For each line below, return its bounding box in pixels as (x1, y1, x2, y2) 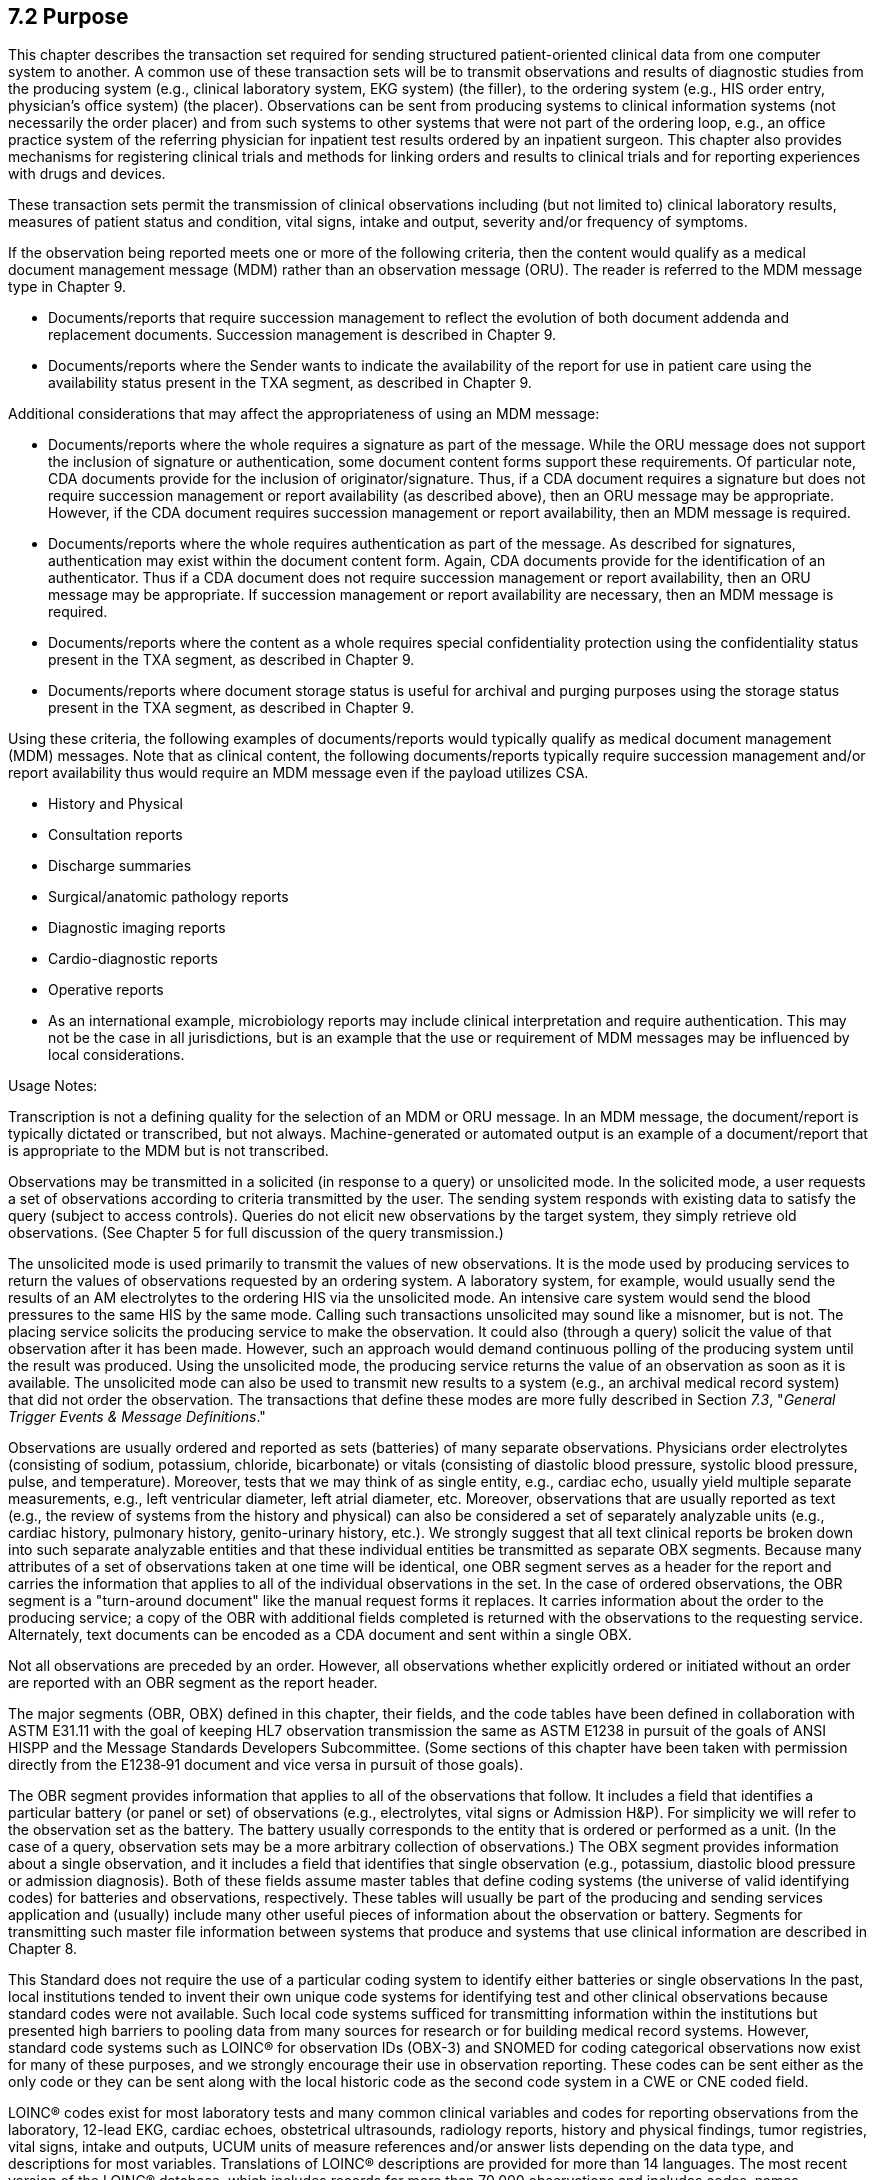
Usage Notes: (8, 1077, 98, 1095)
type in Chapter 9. (8, 278, 127, 296)
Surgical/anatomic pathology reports (48, 888, 289, 906)
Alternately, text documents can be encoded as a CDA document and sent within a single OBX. (8, 1626, 632, 1644)
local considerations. (48, 1046, 185, 1064)
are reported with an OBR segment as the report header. (8, 1674, 378, 1692)
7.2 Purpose (8, 4, 129, 29)
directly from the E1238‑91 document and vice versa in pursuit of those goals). (8, 1756, 524, 1774)
